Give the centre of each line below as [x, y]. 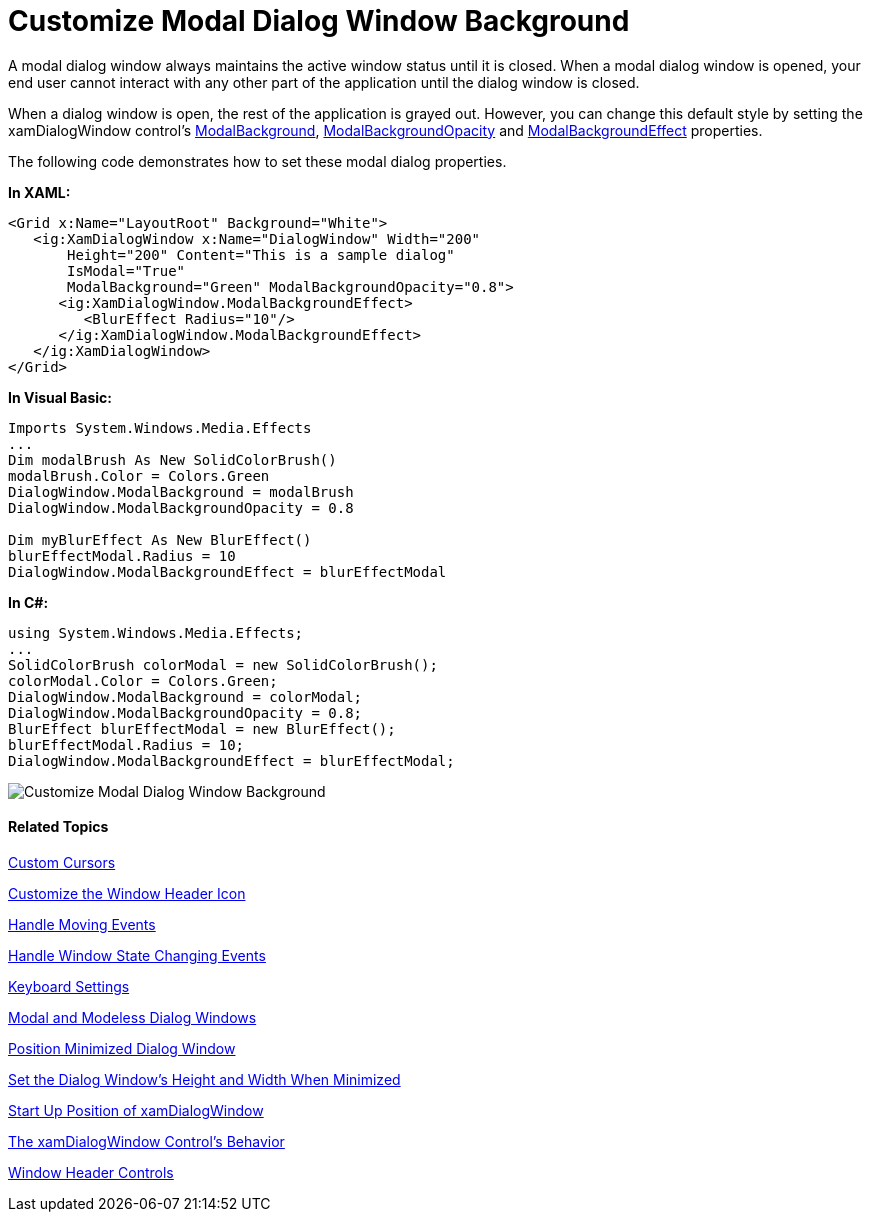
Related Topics [58, 827]
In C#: [28, 602]
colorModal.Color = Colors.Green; [143, 680]
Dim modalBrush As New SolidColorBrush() [172, 459]
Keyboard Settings [69, 986]
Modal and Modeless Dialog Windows [132, 1017]
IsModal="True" [126, 270]
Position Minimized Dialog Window [122, 1048]
